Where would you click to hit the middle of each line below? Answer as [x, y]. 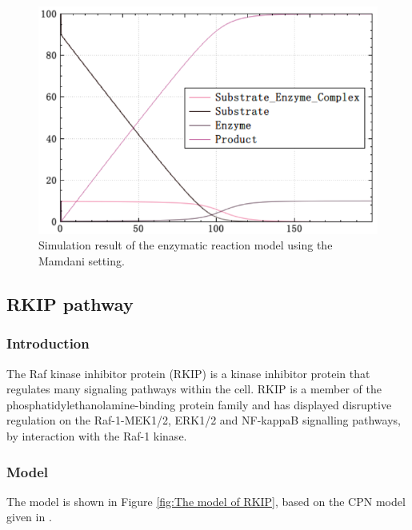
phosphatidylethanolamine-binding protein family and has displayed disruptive [199, 404]
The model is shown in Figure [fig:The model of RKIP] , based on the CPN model [206, 501]
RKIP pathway [70, 304]
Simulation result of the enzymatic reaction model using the [186, 245]
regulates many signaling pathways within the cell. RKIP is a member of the [194, 389]
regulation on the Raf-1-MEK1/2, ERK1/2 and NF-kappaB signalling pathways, [204, 420]
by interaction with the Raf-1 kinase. [97, 436]
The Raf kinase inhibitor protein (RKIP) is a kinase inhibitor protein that [188, 373]
